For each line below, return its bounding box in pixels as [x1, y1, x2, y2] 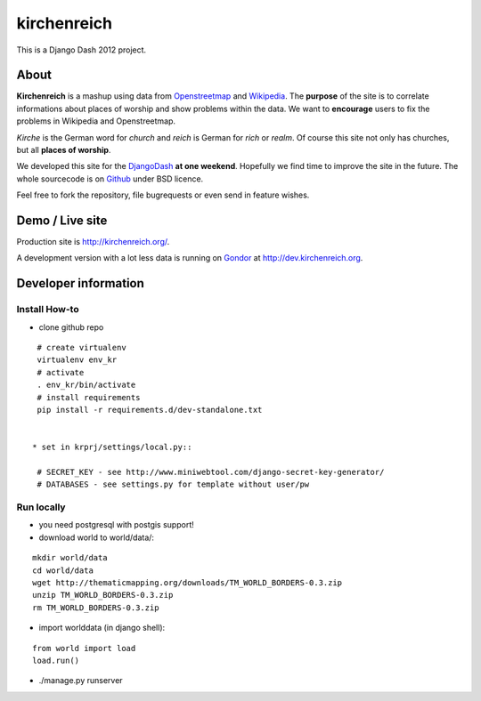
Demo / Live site [16, 214, 108, 228]
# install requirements [37, 392, 141, 402]
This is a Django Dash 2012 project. [16, 44, 147, 55]
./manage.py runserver [38, 675, 124, 686]
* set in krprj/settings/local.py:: [32, 442, 192, 453]
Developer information [16, 276, 144, 291]
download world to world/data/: [38, 532, 155, 543]
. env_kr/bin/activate [37, 380, 136, 391]
